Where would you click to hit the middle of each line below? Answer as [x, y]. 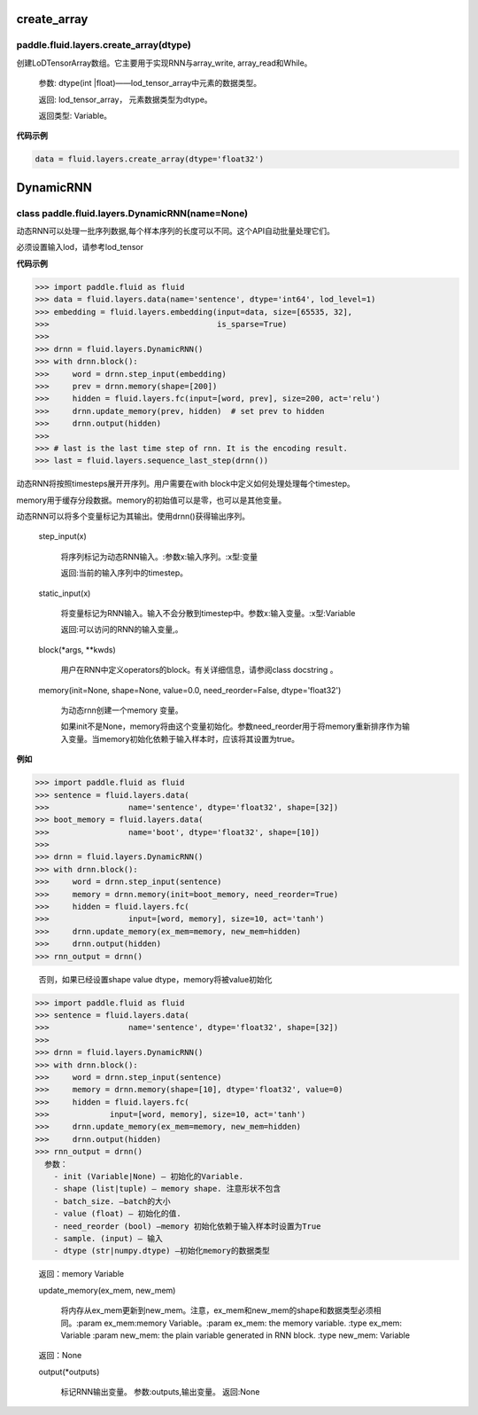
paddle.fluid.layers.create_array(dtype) [104, 45]
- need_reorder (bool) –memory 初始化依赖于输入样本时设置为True [187, 1226]
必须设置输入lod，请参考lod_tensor [80, 247]
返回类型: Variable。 [75, 115]
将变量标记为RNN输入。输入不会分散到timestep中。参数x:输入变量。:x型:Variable [208, 614]
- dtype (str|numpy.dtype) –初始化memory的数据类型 [162, 1251]
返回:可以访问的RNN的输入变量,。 [122, 629]
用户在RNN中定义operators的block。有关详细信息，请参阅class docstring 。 [199, 670]
